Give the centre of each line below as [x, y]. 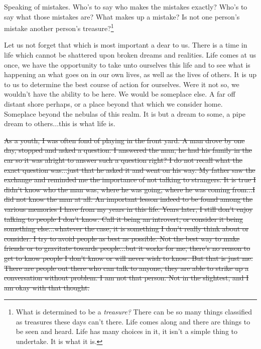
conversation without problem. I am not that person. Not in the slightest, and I [126, 278]
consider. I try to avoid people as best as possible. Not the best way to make [122, 238]
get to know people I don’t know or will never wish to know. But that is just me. [128, 258]
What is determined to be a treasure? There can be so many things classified [134, 312]
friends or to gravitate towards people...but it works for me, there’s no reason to [127, 248]
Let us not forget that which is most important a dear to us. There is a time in [126, 45]
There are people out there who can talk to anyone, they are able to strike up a [126, 268]
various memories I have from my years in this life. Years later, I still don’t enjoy [128, 209]
